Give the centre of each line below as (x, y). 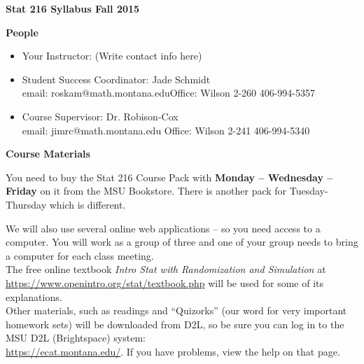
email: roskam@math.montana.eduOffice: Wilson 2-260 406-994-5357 (169, 93)
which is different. (87, 204)
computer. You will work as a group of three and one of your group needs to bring (182, 242)
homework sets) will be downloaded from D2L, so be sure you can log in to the (175, 324)
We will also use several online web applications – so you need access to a (163, 228)
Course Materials (48, 154)
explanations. (34, 296)
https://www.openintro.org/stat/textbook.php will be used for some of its (164, 282)
